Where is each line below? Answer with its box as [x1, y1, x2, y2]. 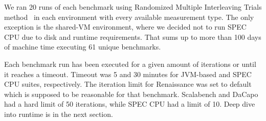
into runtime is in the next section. [4, 108, 113, 119]
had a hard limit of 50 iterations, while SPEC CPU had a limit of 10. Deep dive [4, 99, 255, 109]
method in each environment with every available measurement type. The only [4, 11, 254, 22]
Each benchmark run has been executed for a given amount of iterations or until [4, 58, 256, 69]
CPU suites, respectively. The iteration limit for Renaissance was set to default [4, 79, 252, 89]
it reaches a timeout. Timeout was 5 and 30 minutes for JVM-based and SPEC [4, 68, 252, 79]
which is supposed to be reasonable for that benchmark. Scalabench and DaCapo [4, 88, 258, 99]
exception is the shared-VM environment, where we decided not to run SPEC [4, 21, 247, 32]
